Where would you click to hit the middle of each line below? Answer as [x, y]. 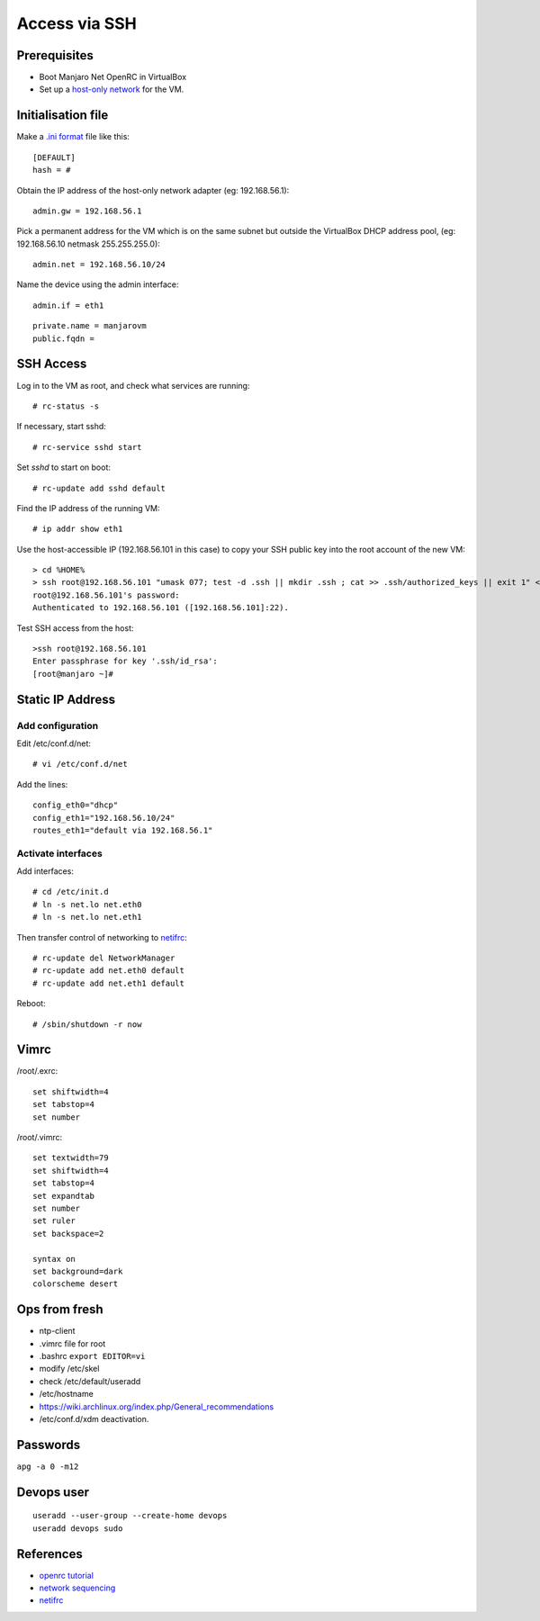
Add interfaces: [45, 871]
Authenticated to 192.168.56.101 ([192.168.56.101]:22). [161, 608]
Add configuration [58, 725]
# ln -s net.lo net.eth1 [87, 917]
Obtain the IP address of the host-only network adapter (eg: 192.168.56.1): [153, 190]
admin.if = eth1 [68, 305]
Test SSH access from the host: [75, 628]
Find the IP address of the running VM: [89, 508]
